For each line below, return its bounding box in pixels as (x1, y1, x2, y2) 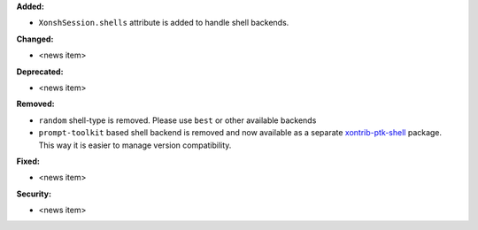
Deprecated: (16, 66, 64, 77)
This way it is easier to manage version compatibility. (38, 140, 232, 150)
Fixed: (16, 156, 40, 166)
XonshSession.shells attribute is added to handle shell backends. (38, 18, 289, 28)
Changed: (16, 34, 54, 44)
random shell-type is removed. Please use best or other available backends (38, 115, 317, 126)
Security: (16, 188, 52, 199)
